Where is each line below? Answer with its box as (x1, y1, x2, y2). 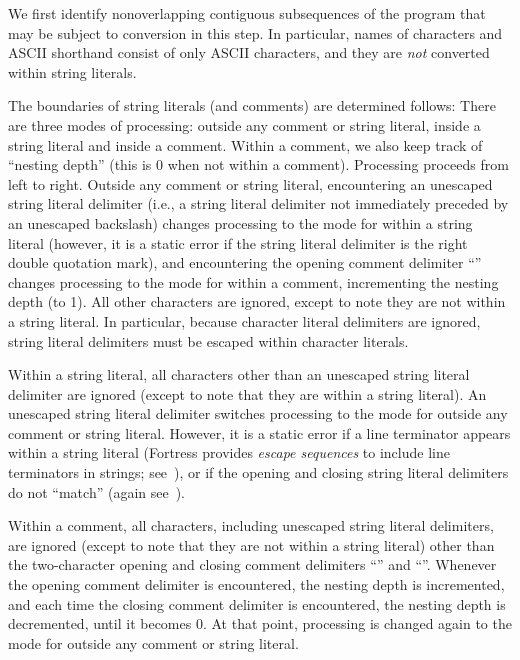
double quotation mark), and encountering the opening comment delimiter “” (8, 252, 482, 273)
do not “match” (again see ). (8, 481, 186, 502)
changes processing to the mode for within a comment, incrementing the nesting (8, 271, 499, 292)
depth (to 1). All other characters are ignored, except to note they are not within (8, 291, 506, 312)
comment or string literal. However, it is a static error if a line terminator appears (8, 422, 511, 443)
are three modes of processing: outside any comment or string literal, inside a (8, 114, 481, 135)
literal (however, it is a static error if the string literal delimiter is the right (8, 232, 468, 253)
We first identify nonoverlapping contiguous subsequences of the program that (8, 3, 486, 23)
